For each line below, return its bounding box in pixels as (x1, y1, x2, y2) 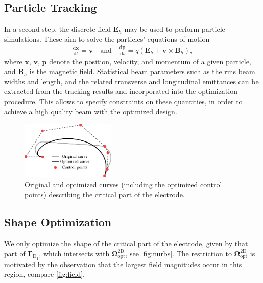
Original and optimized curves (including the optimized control (25, 179, 222, 190)
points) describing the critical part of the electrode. (25, 189, 185, 200)
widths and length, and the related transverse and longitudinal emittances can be (4, 76, 259, 86)
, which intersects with (39, 248, 110, 258)
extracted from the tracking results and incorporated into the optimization (4, 86, 237, 97)
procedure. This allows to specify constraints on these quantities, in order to (4, 96, 243, 106)
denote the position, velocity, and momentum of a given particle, (49, 56, 251, 66)
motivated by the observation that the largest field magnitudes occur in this (4, 258, 242, 269)
